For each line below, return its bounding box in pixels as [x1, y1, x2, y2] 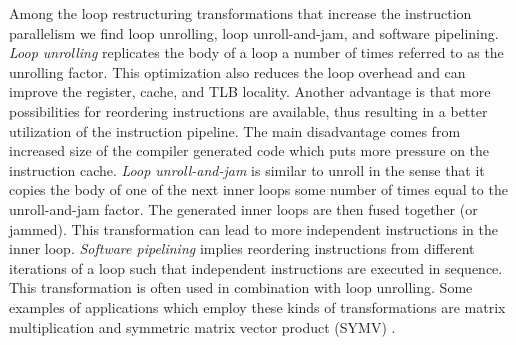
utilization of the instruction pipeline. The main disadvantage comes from [9, 120, 461, 141]
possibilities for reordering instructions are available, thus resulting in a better [9, 100, 488, 121]
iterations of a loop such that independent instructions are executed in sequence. [9, 257, 503, 278]
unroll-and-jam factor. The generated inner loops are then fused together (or [9, 198, 478, 219]
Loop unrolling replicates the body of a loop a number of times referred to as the [9, 42, 504, 63]
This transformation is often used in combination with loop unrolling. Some [9, 277, 473, 298]
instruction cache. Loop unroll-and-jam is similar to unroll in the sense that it [9, 159, 485, 180]
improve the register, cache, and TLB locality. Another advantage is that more [9, 81, 491, 102]
